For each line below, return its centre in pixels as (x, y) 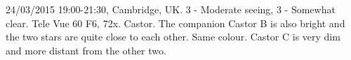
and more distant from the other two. (86, 50)
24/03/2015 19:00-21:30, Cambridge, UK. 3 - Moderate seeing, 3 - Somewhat (171, 9)
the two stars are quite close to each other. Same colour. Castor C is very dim (173, 37)
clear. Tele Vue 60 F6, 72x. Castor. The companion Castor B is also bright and (175, 23)
